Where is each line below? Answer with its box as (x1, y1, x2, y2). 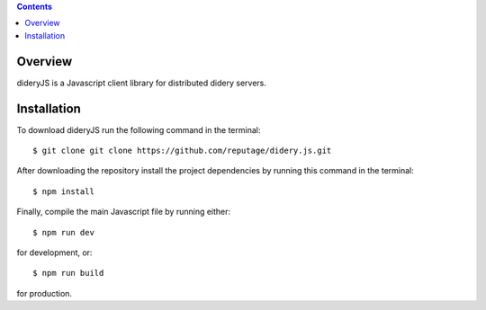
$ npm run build (32, 268, 104, 279)
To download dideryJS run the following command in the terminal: (16, 124, 261, 135)
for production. (16, 288, 72, 298)
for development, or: (16, 247, 93, 258)
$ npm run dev (32, 227, 94, 237)
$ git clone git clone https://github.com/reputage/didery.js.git (32, 145, 332, 155)
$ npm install (32, 186, 94, 197)
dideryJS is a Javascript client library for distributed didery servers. (16, 77, 267, 88)
